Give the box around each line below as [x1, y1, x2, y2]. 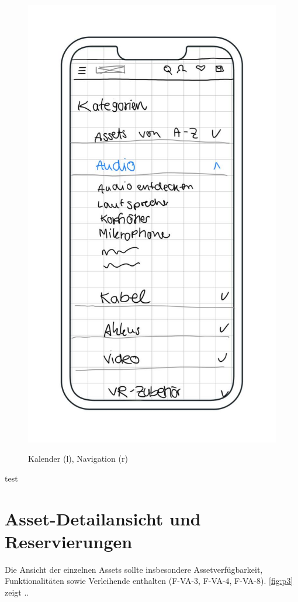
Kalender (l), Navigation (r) [28, 452, 128, 465]
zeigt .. [5, 586, 29, 598]
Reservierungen [5, 529, 133, 553]
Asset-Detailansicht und [5, 506, 201, 530]
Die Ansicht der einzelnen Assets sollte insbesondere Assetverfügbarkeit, [5, 563, 263, 575]
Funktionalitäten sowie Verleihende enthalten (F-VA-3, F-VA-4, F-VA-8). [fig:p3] [5, 575, 293, 587]
